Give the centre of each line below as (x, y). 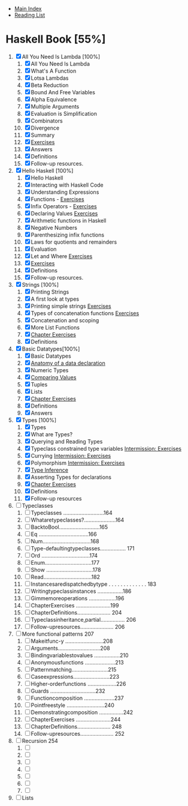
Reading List (30, 15)
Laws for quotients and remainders (74, 242)
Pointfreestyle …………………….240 (72, 705)
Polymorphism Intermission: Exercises (78, 463)
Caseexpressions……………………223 (75, 676)
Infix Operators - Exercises (64, 206)
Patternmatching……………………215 (74, 669)
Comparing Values (54, 377)
